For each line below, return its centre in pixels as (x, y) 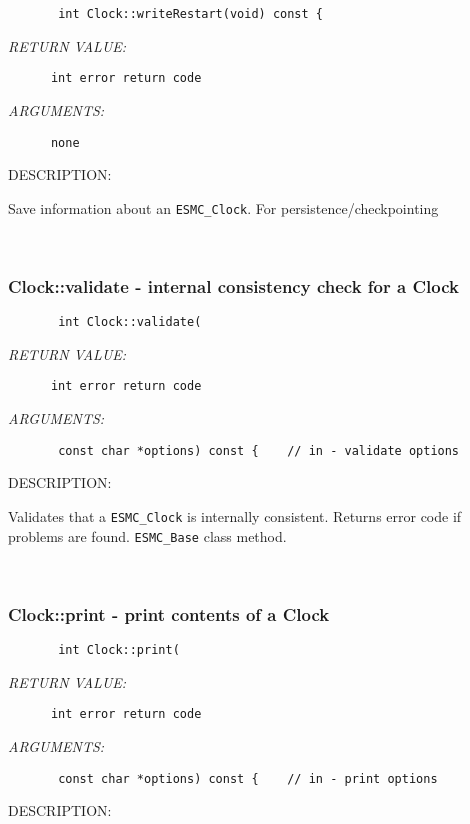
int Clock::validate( (130, 322)
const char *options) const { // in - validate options (259, 450)
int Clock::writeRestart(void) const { (190, 14)
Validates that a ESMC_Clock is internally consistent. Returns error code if (235, 515)
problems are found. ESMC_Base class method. (147, 535)
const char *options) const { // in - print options (248, 778)
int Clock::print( (119, 650)
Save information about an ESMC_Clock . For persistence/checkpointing (223, 207)
